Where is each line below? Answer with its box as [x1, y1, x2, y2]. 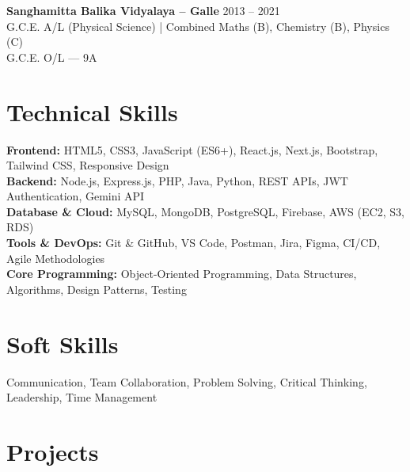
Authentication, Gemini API [6, 188, 145, 204]
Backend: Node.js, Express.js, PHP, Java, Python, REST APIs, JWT [6, 172, 348, 188]
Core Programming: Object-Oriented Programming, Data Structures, [6, 265, 357, 282]
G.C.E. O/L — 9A [6, 48, 97, 65]
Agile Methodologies [6, 249, 105, 266]
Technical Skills [6, 95, 178, 128]
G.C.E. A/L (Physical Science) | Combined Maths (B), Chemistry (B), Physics [6, 17, 389, 34]
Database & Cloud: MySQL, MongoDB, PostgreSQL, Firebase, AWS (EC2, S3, [6, 203, 404, 219]
